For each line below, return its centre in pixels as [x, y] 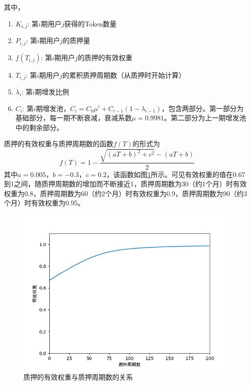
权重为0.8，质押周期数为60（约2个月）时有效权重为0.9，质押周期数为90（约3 [125, 193]
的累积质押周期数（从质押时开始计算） [124, 75]
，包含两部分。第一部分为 [202, 108]
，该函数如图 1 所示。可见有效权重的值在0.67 [176, 174]
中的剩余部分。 [39, 127]
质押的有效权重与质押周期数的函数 [59, 144]
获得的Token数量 [90, 23]
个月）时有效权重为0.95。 [44, 203]
